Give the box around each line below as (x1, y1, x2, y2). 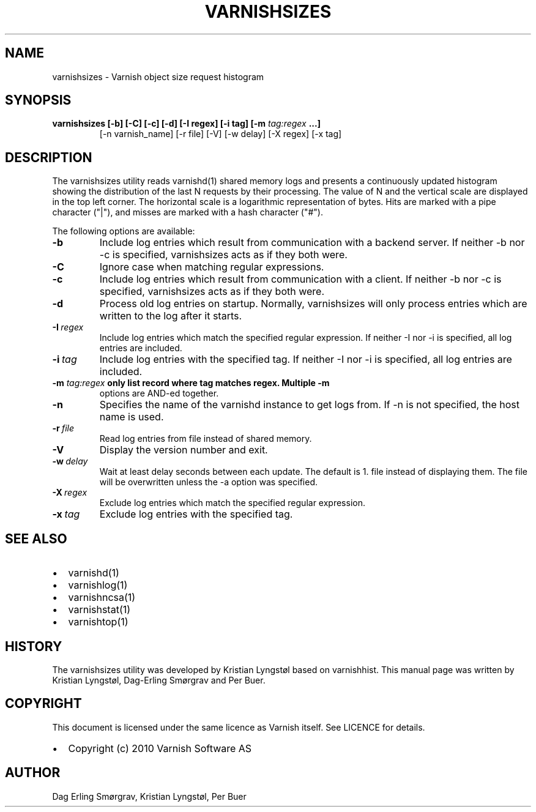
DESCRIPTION (5, 149, 92, 165)
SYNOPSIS (5, 92, 72, 108)
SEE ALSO (5, 531, 67, 546)
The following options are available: (52, 226, 195, 237)
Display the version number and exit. (99, 444, 268, 456)
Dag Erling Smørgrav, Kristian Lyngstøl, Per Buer (52, 791, 247, 802)
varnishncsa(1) (68, 591, 136, 604)
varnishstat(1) (68, 603, 131, 616)
